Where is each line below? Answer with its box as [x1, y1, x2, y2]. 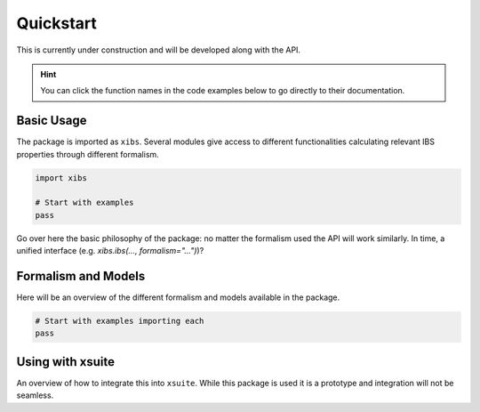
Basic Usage [16, 113, 87, 128]
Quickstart [16, 13, 98, 33]
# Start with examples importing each [35, 316, 204, 327]
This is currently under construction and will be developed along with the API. [16, 44, 301, 55]
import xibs [35, 173, 88, 182]
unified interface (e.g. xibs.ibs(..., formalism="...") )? [16, 246, 204, 256]
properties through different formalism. [16, 149, 159, 159]
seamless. [16, 390, 54, 400]
